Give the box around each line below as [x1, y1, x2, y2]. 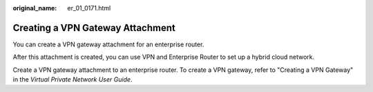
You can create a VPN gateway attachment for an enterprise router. [12, 40, 204, 48]
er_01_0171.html [67, 4, 111, 12]
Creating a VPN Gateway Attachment [12, 21, 175, 34]
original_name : [12, 4, 57, 12]
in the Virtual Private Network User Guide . [12, 75, 133, 84]
